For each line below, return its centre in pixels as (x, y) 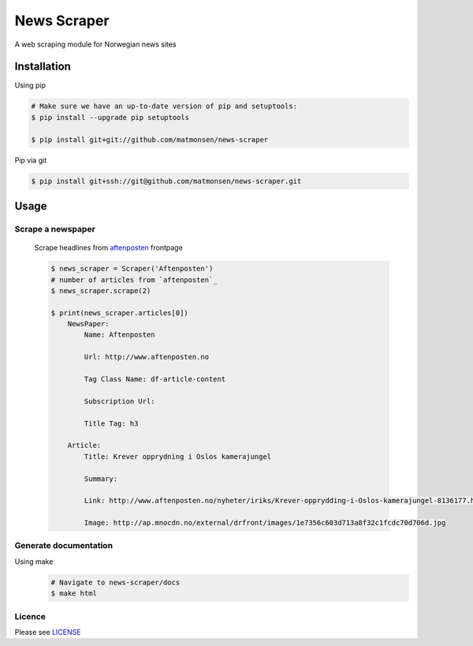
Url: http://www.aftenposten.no (146, 357)
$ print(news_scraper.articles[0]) (119, 313)
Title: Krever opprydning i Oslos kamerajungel (178, 456)
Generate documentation (64, 546)
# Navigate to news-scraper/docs (115, 582)
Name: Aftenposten (119, 335)
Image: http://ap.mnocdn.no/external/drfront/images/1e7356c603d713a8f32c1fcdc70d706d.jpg (265, 523)
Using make (34, 561)
